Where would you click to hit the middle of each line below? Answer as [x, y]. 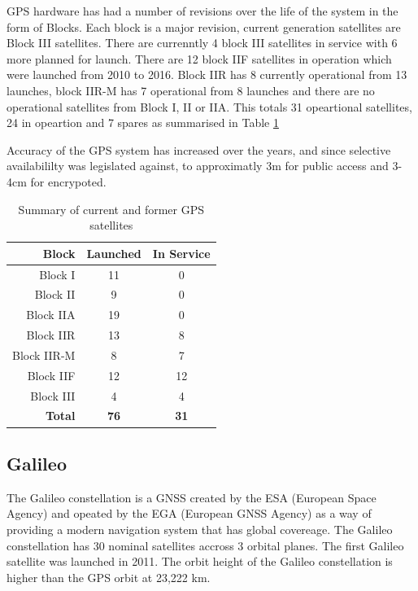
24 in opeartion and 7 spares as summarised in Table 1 [143, 123]
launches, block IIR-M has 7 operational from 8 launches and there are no [191, 90]
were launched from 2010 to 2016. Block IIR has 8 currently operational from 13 [207, 74]
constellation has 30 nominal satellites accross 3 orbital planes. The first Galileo [205, 545]
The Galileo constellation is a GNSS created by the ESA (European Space [192, 497]
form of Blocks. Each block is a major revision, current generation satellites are [204, 26]
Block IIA [51, 315]
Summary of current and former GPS [111, 209]
